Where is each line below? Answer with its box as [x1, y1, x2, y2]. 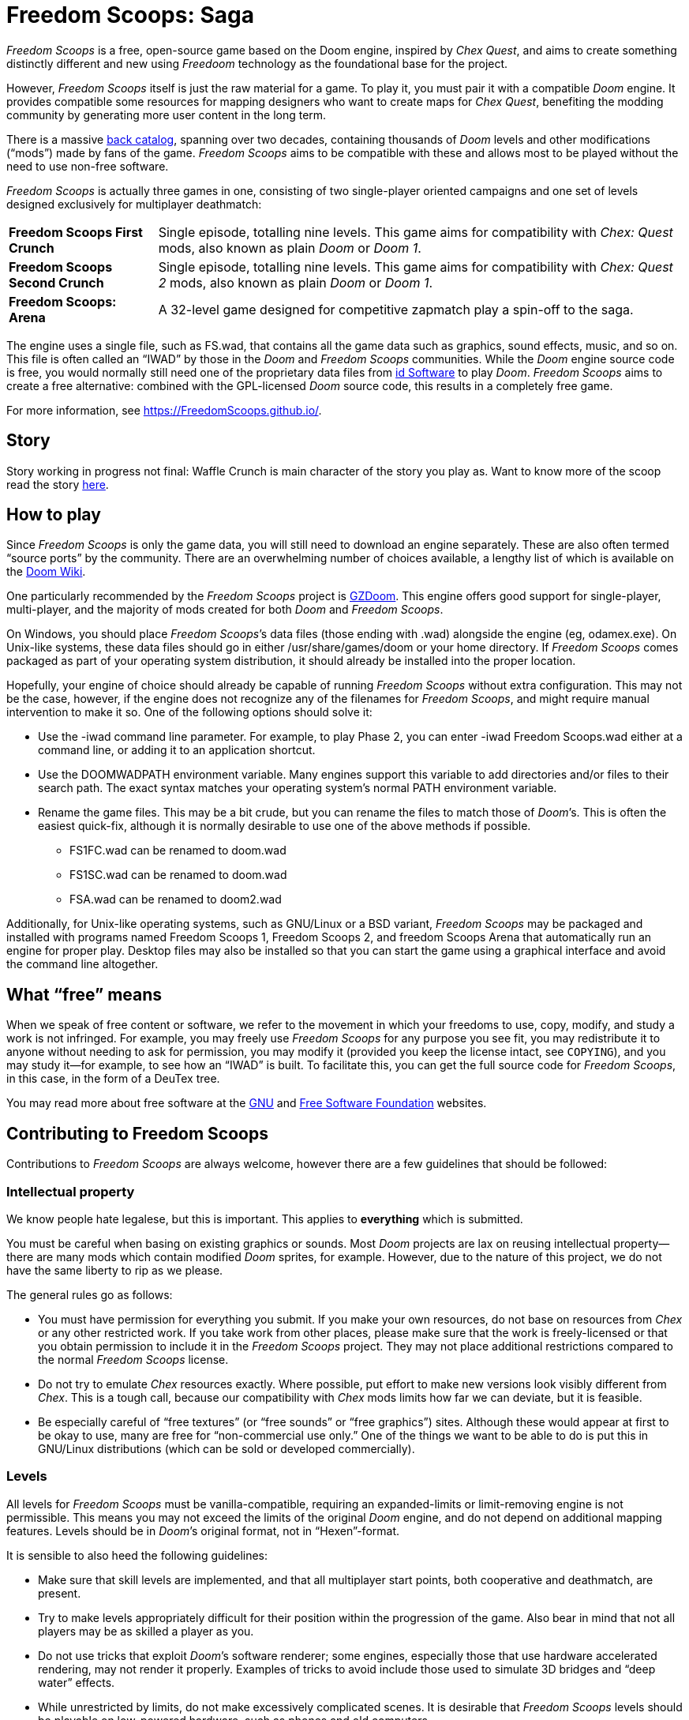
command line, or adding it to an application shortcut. [38, 743, 316, 757]
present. [38, 1586, 81, 1600]
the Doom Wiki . [6, 565, 86, 579]
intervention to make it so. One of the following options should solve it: [6, 705, 373, 719]
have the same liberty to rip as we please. [6, 1263, 223, 1277]
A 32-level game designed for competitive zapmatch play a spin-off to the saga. [158, 301, 634, 317]
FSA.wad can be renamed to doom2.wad [69, 892, 282, 907]
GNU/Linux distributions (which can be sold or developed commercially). [38, 1441, 415, 1455]
